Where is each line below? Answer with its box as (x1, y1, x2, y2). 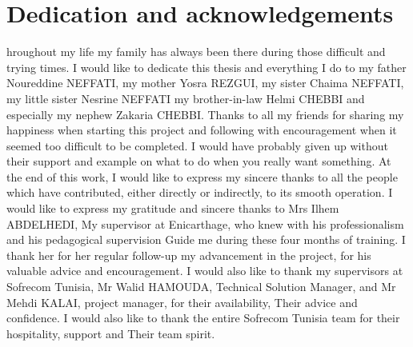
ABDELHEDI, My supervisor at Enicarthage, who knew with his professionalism (6, 215, 404, 232)
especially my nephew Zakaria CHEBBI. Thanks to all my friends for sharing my (6, 106, 404, 122)
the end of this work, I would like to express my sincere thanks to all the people (6, 168, 398, 185)
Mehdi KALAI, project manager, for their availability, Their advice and (6, 293, 358, 310)
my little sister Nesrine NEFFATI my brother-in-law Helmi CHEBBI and (6, 90, 365, 106)
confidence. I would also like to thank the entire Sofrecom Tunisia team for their (6, 309, 400, 326)
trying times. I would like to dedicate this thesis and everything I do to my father (6, 58, 407, 75)
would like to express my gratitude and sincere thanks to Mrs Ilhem (6, 200, 339, 217)
